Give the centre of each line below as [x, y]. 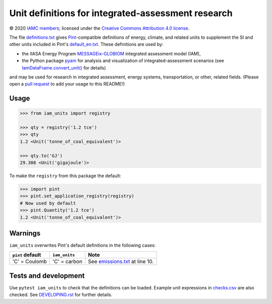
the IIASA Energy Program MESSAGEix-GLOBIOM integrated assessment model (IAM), [111, 53]
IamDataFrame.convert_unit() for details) [64, 67]
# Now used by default [48, 203]
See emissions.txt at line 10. [121, 262]
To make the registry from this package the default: [65, 176]
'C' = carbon [67, 262]
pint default [27, 255]
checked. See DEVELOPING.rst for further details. [61, 295]
